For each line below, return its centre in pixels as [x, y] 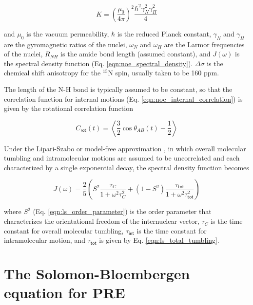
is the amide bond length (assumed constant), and [136, 54]
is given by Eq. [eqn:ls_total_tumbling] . [159, 240]
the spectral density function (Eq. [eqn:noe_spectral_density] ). [98, 63]
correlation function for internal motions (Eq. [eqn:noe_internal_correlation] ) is [123, 99]
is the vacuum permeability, [68, 33]
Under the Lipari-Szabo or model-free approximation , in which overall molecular [125, 148]
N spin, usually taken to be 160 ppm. [164, 73]
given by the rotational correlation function [68, 108]
